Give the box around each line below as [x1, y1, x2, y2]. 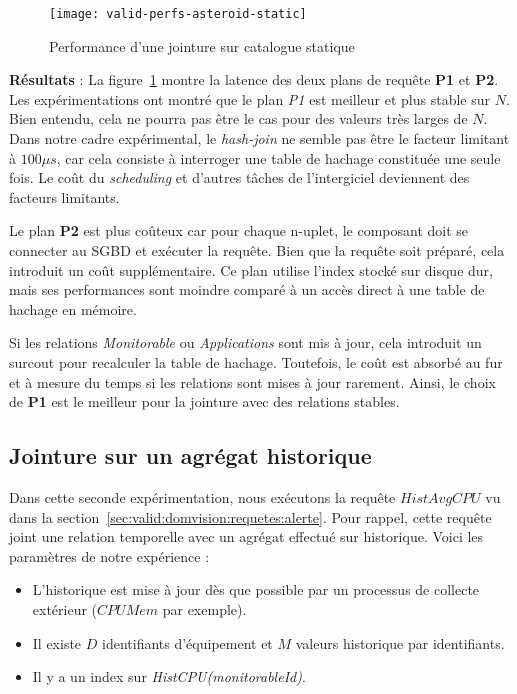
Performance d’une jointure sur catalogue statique [49, 35, 355, 56]
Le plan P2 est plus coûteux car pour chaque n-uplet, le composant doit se [9, 220, 469, 241]
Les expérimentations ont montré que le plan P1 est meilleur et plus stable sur [9, 88, 490, 109]
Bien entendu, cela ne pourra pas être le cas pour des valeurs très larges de [9, 108, 468, 129]
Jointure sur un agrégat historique [9, 440, 372, 471]
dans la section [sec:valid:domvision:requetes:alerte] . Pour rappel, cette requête [9, 506, 492, 527]
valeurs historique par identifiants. [295, 632, 505, 653]
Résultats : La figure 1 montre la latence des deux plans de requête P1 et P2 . [9, 69, 499, 90]
